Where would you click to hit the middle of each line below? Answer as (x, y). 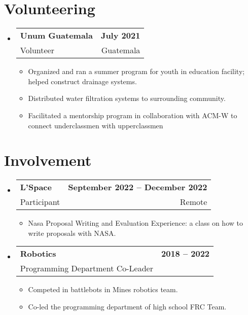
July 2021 (120, 36)
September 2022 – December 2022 (138, 187)
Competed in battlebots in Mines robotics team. (103, 289)
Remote (193, 202)
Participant (40, 202)
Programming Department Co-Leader (86, 268)
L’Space (36, 187)
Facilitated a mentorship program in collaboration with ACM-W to (133, 115)
